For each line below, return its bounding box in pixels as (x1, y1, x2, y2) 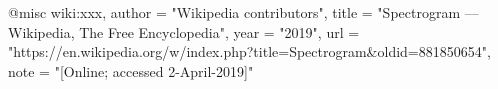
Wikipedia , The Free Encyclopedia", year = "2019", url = (8, 21, 360, 42)
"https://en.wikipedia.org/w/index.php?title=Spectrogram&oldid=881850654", (8, 41, 491, 62)
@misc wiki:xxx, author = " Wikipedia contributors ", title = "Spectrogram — (8, 2, 479, 22)
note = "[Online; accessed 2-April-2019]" (8, 60, 254, 81)
